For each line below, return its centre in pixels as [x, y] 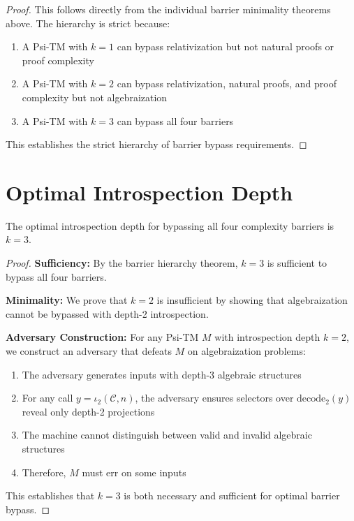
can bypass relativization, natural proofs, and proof [227, 83]
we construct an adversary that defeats [89, 351]
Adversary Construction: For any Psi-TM [102, 337]
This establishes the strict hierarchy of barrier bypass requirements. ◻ [156, 144]
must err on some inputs [134, 472]
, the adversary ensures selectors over [214, 398]
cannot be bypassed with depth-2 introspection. [107, 313]
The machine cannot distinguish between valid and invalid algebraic [167, 435]
